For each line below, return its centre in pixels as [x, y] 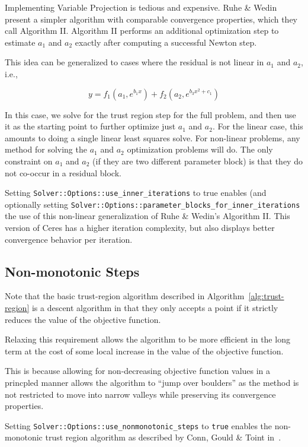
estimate [20, 42]
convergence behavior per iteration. [69, 239]
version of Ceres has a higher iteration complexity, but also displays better [140, 228]
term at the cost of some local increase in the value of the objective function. [144, 351]
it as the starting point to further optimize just [90, 126]
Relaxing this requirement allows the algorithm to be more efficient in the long [147, 339]
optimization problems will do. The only [200, 149]
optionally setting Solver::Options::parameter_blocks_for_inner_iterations [153, 204]
